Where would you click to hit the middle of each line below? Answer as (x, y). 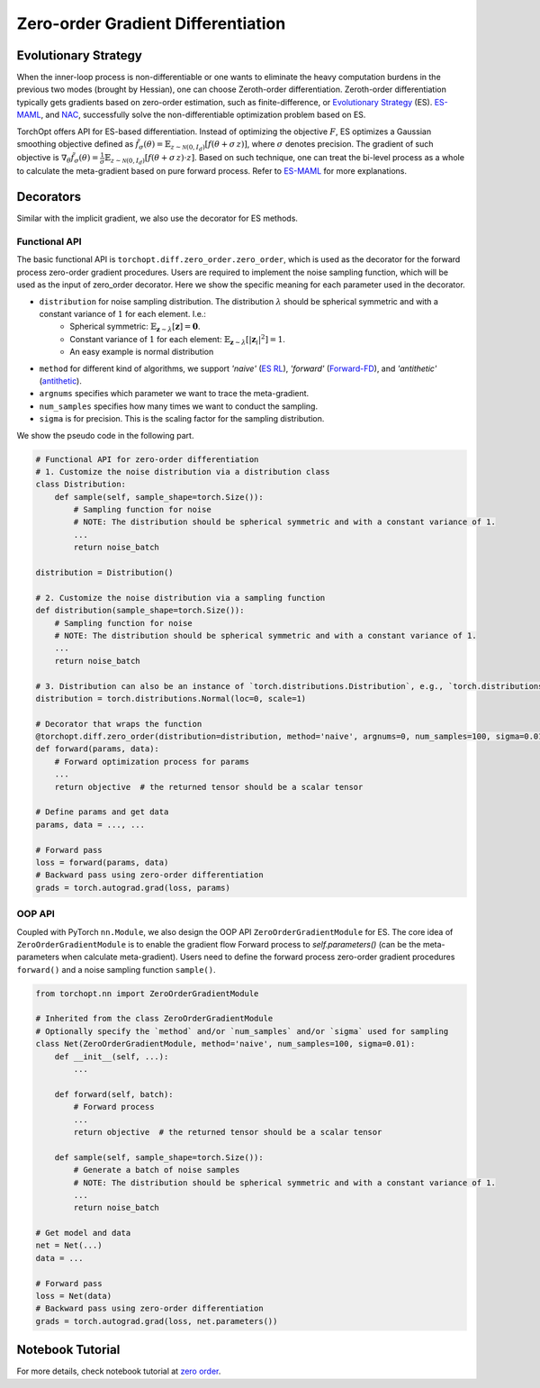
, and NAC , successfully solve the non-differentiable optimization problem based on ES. (203, 115)
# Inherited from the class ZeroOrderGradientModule (154, 1019)
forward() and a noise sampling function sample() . (116, 969)
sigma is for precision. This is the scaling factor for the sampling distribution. (182, 419)
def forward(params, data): (97, 749)
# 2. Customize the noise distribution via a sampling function (180, 598)
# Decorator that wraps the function (119, 724)
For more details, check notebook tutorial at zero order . (119, 1371)
